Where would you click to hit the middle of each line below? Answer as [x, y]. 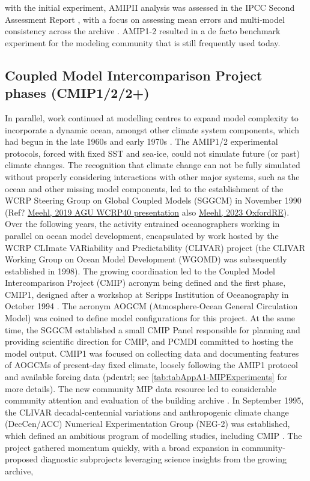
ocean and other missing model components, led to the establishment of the [144, 188]
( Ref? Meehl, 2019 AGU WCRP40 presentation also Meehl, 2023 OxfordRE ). [147, 212]
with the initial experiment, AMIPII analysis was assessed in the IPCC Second [150, 7]
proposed [21, 459]
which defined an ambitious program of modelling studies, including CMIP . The [153, 435]
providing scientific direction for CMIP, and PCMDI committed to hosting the [149, 341]
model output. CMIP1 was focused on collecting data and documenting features [152, 353]
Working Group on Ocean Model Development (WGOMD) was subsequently [146, 259]
